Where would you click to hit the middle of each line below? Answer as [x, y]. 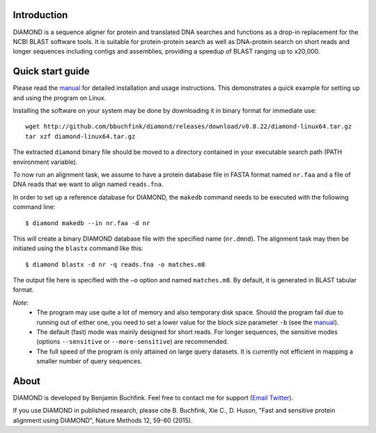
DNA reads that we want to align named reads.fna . [88, 184]
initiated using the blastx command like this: [78, 248]
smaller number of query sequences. [89, 361]
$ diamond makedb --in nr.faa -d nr [88, 223]
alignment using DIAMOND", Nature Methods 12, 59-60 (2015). [103, 420]
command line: [34, 207]
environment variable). [45, 162]
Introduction [40, 15]
